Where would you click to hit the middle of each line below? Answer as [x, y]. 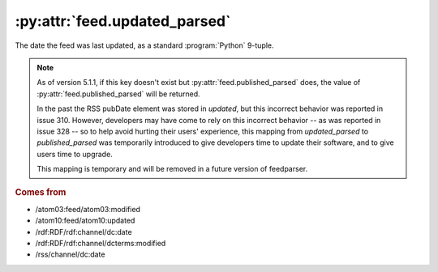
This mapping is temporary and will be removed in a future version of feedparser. [172, 169]
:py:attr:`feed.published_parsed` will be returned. [118, 94]
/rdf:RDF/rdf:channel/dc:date [84, 232]
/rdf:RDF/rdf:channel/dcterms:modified [101, 243]
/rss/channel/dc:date [70, 254]
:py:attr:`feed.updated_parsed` [123, 21]
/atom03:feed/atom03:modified [88, 209]
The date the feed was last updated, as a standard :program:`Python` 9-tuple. [145, 45]
